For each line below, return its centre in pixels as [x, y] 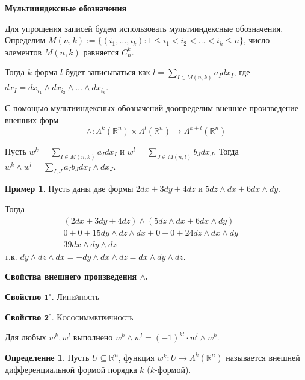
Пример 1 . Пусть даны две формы [69, 188]
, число [257, 40]
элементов [23, 51]
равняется [101, 51]
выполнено [93, 337]
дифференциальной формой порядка [71, 369]
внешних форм [32, 119]
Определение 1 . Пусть [47, 357]
